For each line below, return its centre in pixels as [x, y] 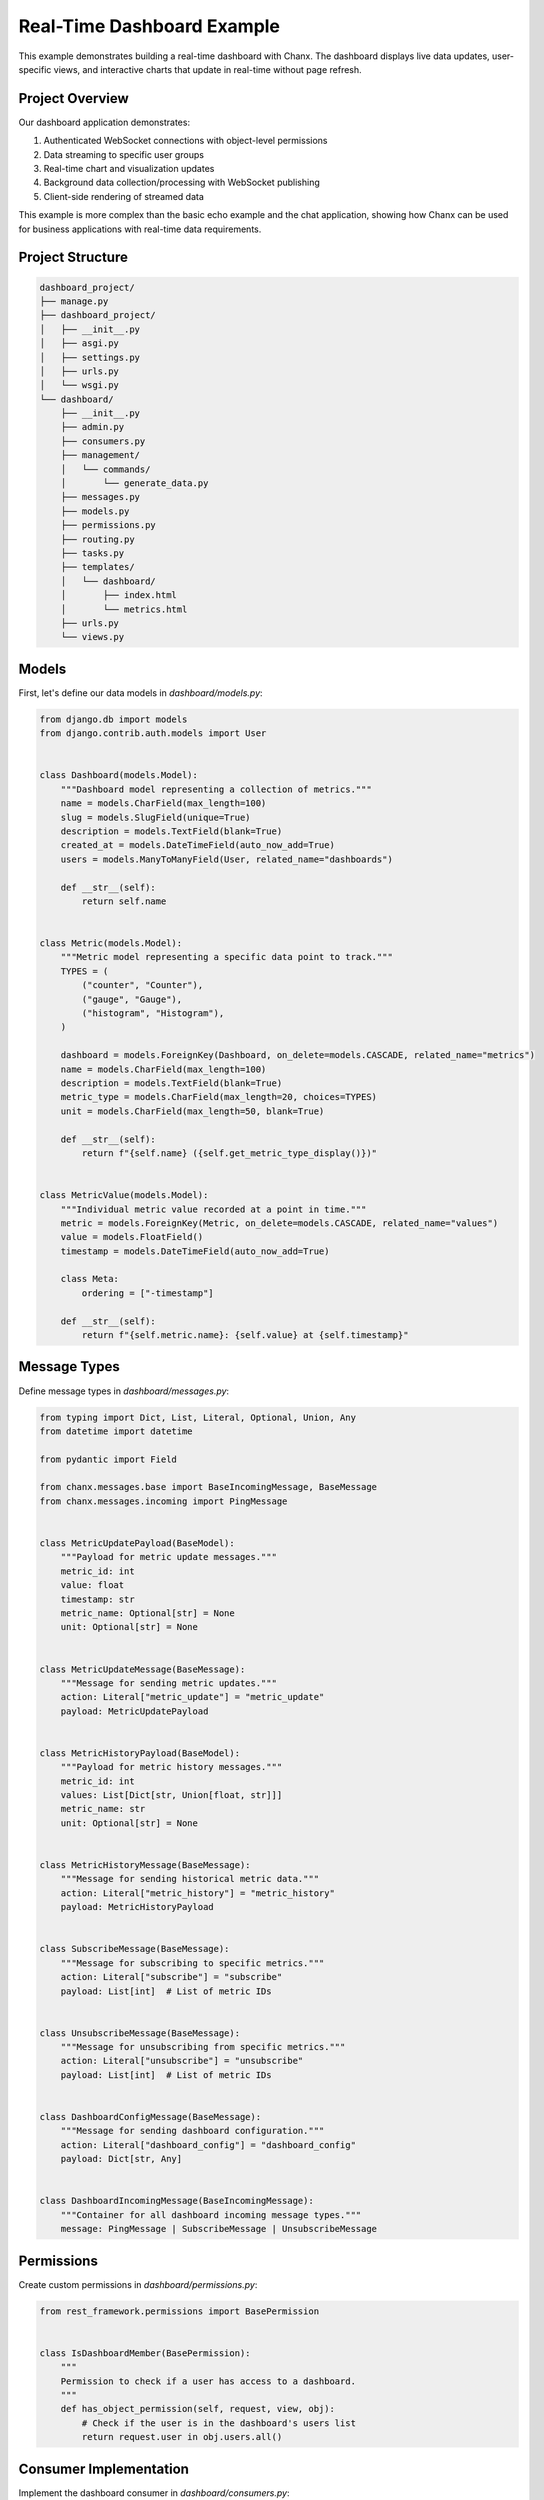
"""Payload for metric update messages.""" [168, 1557]
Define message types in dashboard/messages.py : [124, 1391]
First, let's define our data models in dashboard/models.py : [141, 692]
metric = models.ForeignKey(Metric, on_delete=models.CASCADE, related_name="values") [279, 1223]
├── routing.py [97, 539]
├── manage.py [74, 301]
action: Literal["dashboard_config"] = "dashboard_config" [208, 2144]
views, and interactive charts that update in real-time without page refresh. [207, 69]
